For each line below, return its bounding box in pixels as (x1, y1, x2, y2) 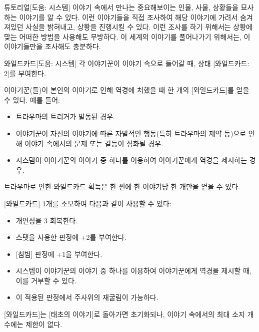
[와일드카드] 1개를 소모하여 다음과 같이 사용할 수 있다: (4, 198, 171, 208)
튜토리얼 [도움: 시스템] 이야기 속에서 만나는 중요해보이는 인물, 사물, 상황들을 (4, 2, 238, 12)
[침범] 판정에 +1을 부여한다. (15, 248, 102, 259)
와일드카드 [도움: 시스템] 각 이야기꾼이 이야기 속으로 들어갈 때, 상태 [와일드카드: (4, 58, 249, 68)
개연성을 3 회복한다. (15, 215, 78, 225)
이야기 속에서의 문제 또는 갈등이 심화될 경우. (24, 138, 163, 148)
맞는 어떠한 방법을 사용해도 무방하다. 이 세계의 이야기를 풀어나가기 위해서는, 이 (4, 31, 250, 42)
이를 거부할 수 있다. (15, 275, 76, 285)
